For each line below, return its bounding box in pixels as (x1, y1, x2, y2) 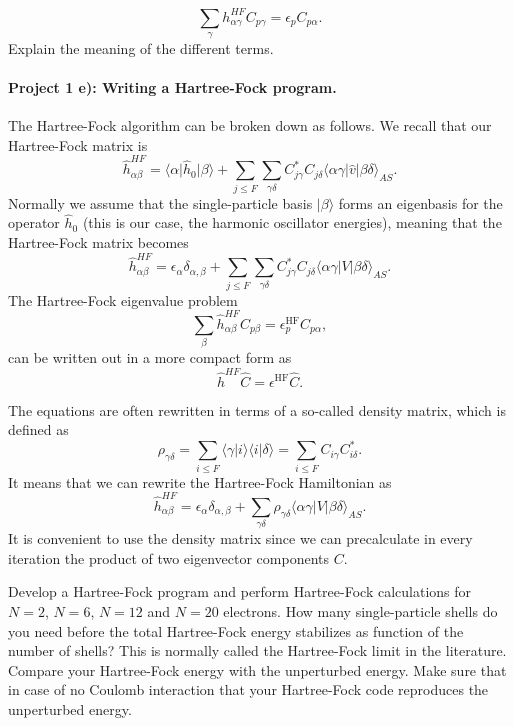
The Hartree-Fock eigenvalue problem (8, 289, 238, 310)
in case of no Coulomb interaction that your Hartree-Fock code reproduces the (8, 679, 489, 700)
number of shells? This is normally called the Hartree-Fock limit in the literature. (8, 640, 507, 661)
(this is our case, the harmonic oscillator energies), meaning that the (82, 212, 502, 233)
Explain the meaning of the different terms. (8, 37, 274, 58)
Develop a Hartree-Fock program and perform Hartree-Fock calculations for (8, 581, 472, 602)
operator (8, 212, 60, 233)
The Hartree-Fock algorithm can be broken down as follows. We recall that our (8, 115, 492, 136)
